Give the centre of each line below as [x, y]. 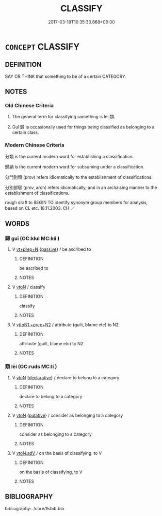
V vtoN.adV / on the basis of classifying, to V [57, 453]
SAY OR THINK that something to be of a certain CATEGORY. [66, 76]
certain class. [25, 132]
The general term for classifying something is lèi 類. [64, 117]
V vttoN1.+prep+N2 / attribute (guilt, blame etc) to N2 [65, 325]
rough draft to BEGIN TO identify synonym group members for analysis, [76, 202]
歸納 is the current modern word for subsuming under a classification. [75, 166]
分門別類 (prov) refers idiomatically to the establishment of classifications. [79, 177]
